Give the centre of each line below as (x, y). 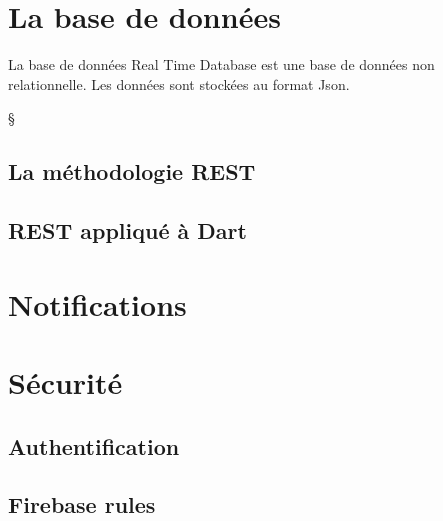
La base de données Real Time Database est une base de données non (221, 64)
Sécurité (65, 382)
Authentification (94, 445)
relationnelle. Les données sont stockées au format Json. (179, 83)
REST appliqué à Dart (127, 230)
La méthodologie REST (132, 171)
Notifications (97, 303)
